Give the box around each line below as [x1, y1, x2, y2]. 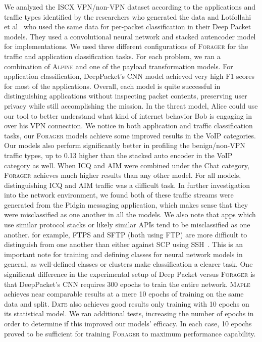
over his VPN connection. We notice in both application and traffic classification [4, 120, 253, 131]
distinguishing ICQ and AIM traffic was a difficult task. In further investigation [4, 179, 250, 190]
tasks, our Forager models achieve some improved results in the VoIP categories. [4, 130, 256, 140]
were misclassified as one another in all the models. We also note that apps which [4, 209, 256, 220]
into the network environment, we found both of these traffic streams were [4, 189, 234, 200]
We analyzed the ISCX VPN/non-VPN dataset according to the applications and [4, 2, 255, 12]
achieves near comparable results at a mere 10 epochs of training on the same [4, 288, 244, 299]
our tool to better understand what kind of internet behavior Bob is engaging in [4, 110, 252, 121]
